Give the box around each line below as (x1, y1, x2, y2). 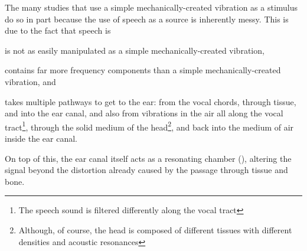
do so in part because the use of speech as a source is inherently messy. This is (5, 12, 289, 25)
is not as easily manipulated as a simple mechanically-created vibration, (5, 44, 264, 56)
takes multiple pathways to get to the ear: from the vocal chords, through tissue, (5, 95, 296, 107)
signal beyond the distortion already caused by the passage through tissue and (5, 164, 288, 176)
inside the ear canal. (5, 132, 78, 144)
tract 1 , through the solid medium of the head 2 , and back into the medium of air (5, 119, 294, 133)
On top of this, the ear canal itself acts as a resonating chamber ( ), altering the (5, 152, 292, 164)
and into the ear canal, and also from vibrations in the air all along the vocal (5, 107, 283, 119)
